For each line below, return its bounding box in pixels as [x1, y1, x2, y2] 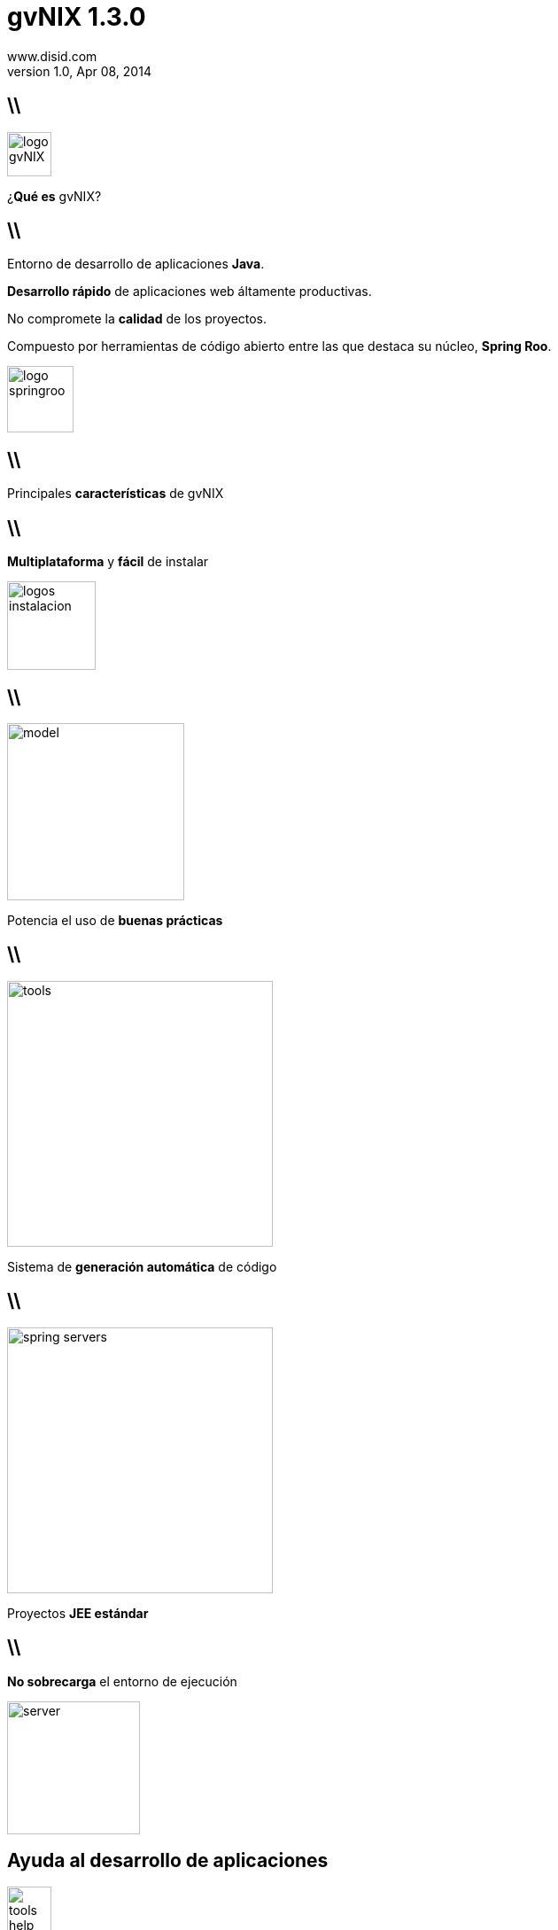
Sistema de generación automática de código [7, 1258, 277, 1274]
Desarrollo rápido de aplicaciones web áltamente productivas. [7, 284, 372, 300]
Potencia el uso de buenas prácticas [7, 912, 223, 928]
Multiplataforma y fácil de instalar [7, 554, 209, 570]
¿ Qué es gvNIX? [7, 188, 102, 204]
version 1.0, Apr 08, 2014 [7, 63, 151, 79]
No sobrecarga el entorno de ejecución [7, 1673, 237, 1689]
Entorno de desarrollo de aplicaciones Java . [7, 256, 265, 272]
